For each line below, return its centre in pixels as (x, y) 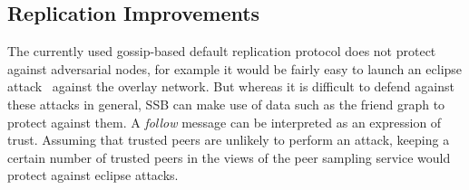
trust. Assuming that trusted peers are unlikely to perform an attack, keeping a (229, 140)
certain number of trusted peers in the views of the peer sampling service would (229, 157)
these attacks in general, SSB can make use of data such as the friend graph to (226, 104)
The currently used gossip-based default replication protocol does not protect (222, 51)
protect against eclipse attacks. (93, 175)
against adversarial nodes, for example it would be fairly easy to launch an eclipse (235, 68)
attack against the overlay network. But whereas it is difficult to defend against (231, 86)
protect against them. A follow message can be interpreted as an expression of (225, 122)
